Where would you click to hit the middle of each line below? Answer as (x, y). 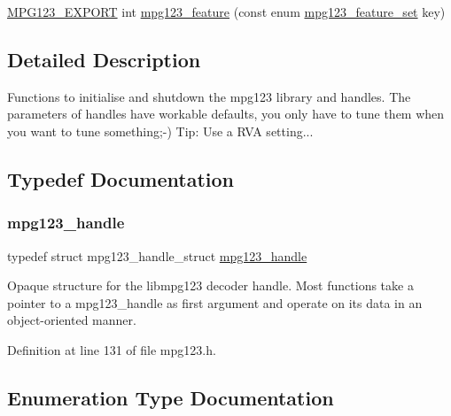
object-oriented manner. (72, 320)
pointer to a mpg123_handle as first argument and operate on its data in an (215, 302)
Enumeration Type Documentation (171, 397)
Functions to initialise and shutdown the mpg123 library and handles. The (209, 96)
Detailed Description (104, 59)
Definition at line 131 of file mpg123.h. (112, 349)
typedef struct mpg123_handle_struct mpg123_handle (157, 255)
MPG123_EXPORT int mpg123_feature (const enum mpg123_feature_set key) (226, 12)
